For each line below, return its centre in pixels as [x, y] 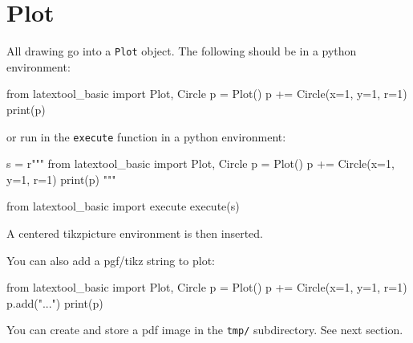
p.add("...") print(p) [55, 302]
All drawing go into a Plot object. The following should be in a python [182, 51]
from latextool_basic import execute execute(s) [123, 206]
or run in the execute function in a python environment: [146, 136]
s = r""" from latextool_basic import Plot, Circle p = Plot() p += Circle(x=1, [200, 163]
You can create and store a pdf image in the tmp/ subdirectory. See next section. [205, 330]
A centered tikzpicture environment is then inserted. [135, 233]
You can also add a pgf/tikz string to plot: [111, 260]
